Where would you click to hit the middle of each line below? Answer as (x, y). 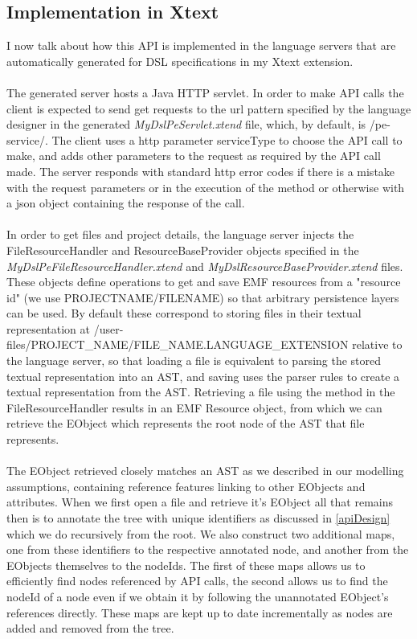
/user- (108, 328)
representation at (48, 328)
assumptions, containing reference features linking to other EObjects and (186, 486)
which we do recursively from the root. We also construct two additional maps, (201, 533)
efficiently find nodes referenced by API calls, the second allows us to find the (197, 581)
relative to (377, 344)
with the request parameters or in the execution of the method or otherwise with (206, 187)
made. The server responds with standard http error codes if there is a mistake (201, 171)
